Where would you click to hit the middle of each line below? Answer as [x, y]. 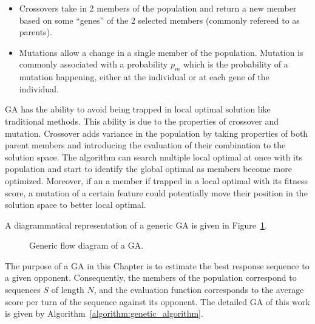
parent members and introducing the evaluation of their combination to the [145, 145]
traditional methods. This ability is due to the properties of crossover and [142, 121]
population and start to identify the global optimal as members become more [148, 169]
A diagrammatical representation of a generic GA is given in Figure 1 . [136, 225]
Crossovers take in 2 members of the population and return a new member [158, 8]
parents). [36, 32]
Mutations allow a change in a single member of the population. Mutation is [161, 52]
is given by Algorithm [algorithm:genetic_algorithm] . [104, 313]
